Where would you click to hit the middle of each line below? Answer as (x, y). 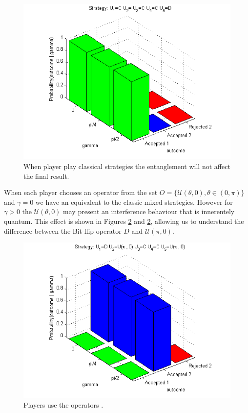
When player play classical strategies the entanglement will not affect (127, 166)
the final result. (46, 176)
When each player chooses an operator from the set (81, 192)
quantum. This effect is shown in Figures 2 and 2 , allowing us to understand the (124, 221)
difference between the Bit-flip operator (63, 231)
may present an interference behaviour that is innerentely (149, 211)
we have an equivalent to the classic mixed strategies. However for (134, 202)
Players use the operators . (63, 405)
